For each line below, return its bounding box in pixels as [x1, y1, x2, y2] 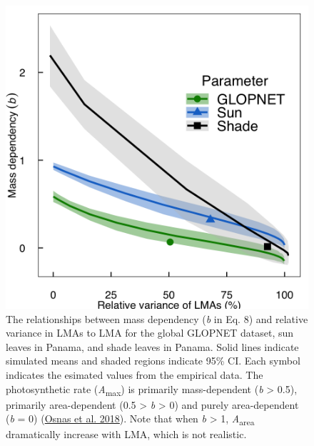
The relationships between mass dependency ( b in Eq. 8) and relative [6, 311, 308, 326]
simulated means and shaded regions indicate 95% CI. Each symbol [6, 353, 300, 368]
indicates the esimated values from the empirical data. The [6, 367, 263, 382]
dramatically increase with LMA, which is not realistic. [6, 427, 247, 442]
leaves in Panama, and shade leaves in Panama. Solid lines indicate [6, 339, 299, 354]
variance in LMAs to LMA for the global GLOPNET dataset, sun [6, 325, 294, 340]
